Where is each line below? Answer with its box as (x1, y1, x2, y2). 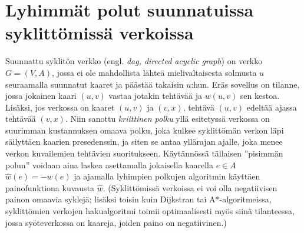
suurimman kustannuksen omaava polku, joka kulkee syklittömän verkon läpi (5, 124, 284, 136)
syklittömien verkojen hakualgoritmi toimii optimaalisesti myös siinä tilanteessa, (5, 205, 295, 217)
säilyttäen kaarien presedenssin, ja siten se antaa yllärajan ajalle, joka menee (5, 135, 283, 148)
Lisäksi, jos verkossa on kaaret (5, 101, 115, 113)
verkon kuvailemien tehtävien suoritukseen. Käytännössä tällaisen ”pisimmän (5, 147, 283, 159)
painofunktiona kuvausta (5, 181, 95, 194)
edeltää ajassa (246, 101, 297, 113)
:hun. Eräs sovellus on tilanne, (191, 78, 300, 90)
